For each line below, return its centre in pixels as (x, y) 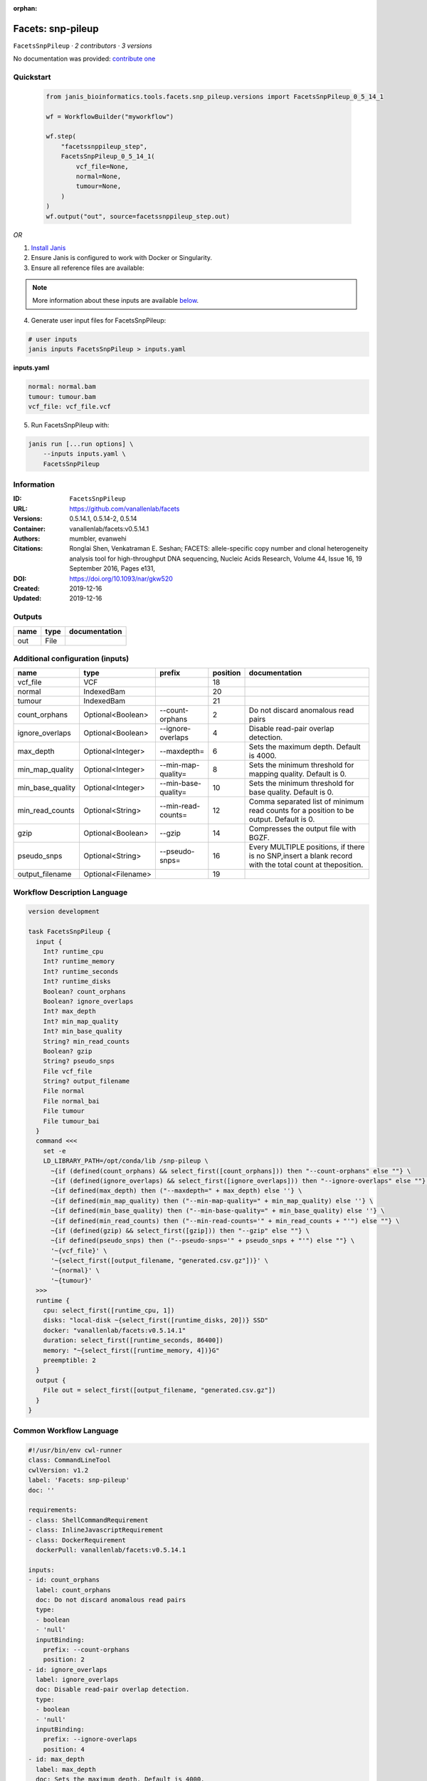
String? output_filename (86, 1081)
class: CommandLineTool (70, 1460)
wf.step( (61, 136)
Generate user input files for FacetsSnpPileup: (99, 320)
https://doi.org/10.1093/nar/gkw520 (121, 578)
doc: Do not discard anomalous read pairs (111, 1600)
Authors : (27, 539)
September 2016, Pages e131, (112, 568)
